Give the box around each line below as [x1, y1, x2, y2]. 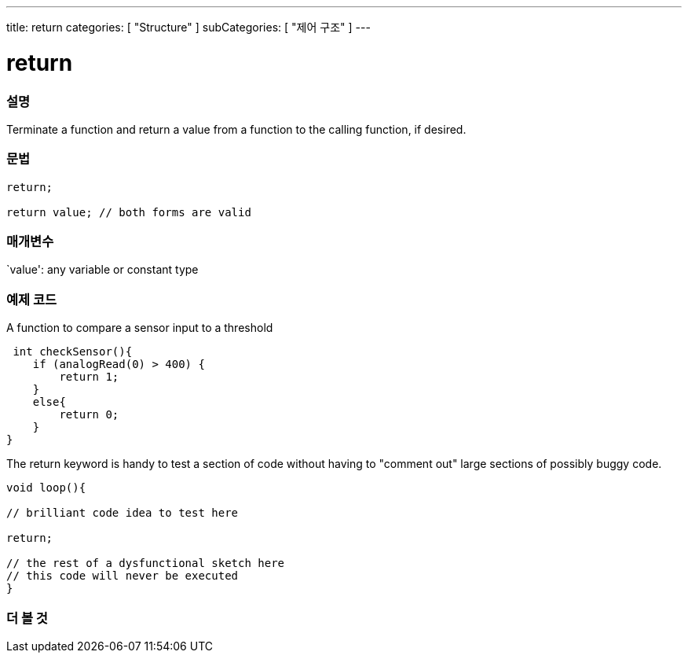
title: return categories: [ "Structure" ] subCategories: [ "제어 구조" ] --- [6, 20, 371, 34]
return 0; [59, 408, 119, 422]
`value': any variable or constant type [6, 263, 199, 277]
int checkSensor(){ [13, 345, 133, 359]
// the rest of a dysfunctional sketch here [6, 557, 285, 570]
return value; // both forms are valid [6, 205, 251, 219]
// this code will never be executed [6, 569, 239, 583]
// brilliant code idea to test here [6, 506, 239, 520]
